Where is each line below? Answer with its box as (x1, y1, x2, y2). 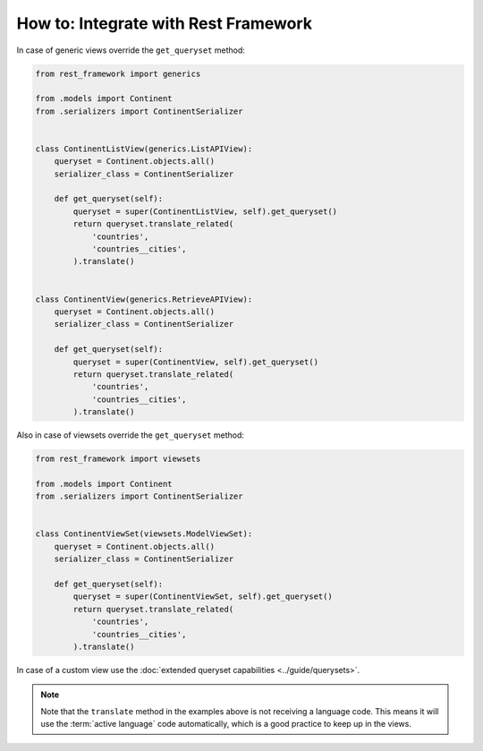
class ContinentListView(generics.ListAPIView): (35, 143, 253, 154)
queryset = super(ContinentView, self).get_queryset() (72, 356, 319, 367)
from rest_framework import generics (35, 68, 201, 79)
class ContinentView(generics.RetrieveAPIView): (35, 294, 253, 304)
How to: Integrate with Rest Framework (16, 13, 313, 33)
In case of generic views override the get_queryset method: (16, 45, 246, 55)
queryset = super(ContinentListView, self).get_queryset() (72, 206, 338, 217)
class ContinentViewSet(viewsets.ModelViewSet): (35, 529, 253, 539)
